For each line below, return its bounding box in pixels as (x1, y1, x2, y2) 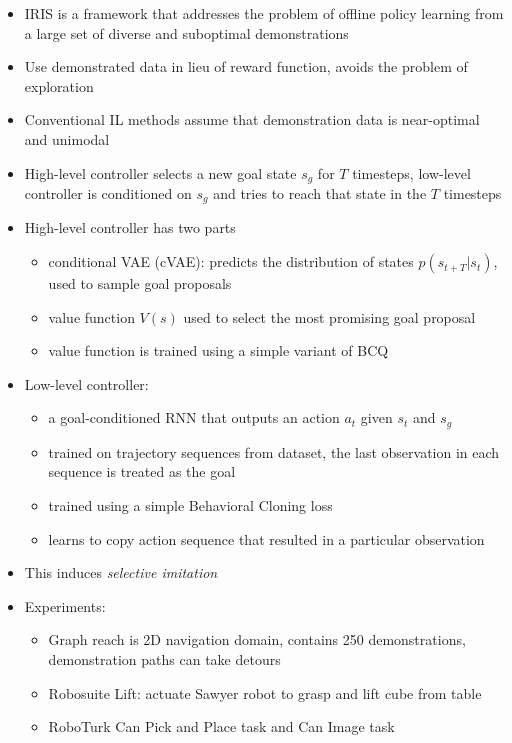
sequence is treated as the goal (48, 461, 236, 482)
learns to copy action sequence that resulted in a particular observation (48, 528, 485, 549)
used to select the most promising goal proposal (183, 306, 476, 327)
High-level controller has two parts (24, 217, 236, 238)
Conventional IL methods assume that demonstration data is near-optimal (24, 109, 480, 130)
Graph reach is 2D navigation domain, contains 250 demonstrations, (48, 629, 466, 650)
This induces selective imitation (24, 562, 218, 583)
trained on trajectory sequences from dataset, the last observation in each (48, 441, 500, 462)
